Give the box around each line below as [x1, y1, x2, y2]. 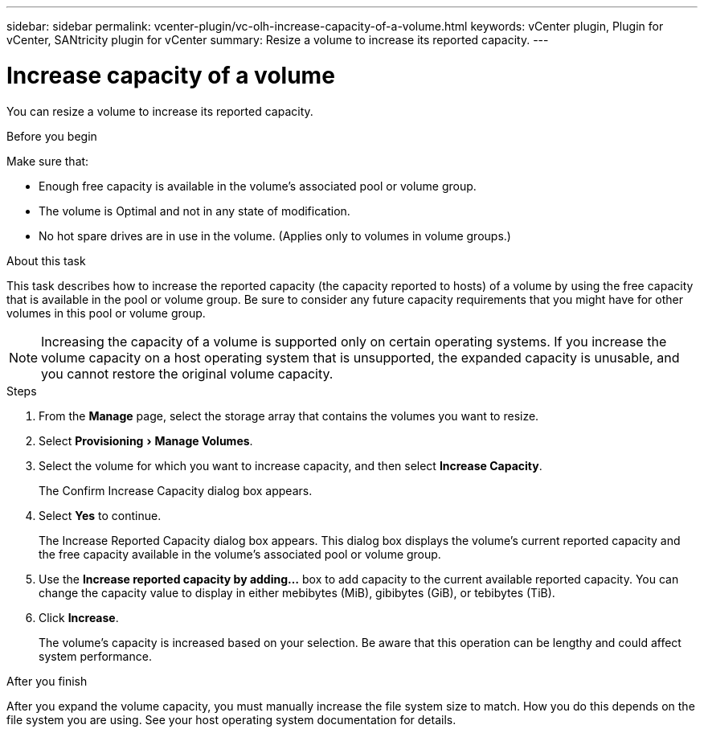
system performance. [39, 649, 152, 663]
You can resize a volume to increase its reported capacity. [6, 104, 313, 118]
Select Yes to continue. [39, 508, 162, 522]
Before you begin [6, 129, 97, 143]
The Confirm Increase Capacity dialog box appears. [39, 483, 313, 498]
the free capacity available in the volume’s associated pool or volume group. [39, 547, 441, 561]
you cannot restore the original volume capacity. [41, 365, 334, 382]
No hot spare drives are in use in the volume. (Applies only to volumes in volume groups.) [39, 228, 511, 243]
